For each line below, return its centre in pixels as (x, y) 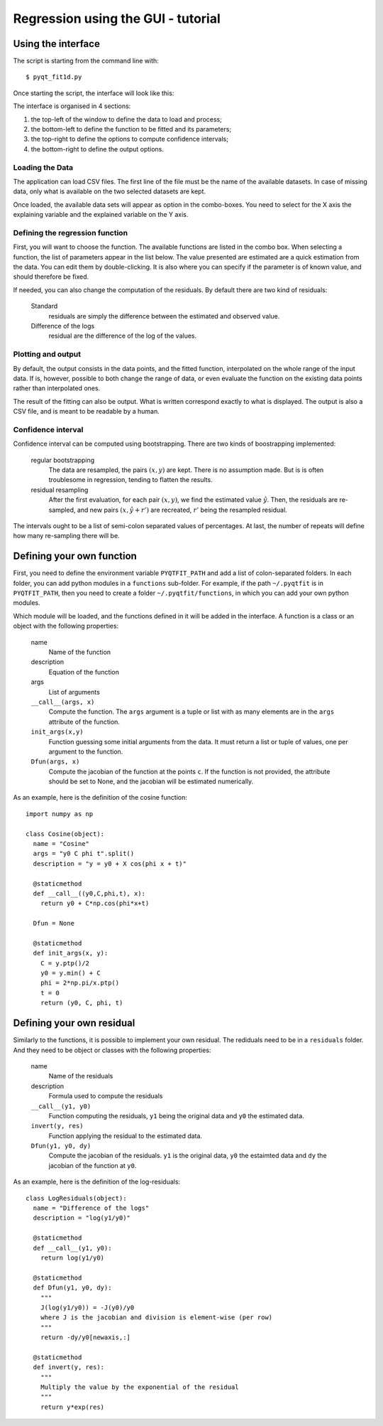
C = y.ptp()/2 (65, 963)
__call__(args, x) (63, 702)
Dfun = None (54, 923)
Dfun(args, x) (55, 762)
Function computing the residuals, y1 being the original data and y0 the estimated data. (176, 1115)
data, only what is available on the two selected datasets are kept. (109, 191)
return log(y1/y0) (72, 1258)
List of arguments (74, 692)
